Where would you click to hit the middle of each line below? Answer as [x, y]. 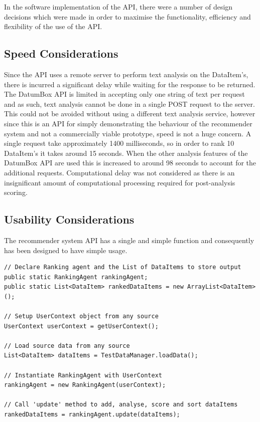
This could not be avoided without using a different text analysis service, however [130, 114]
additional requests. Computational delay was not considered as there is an [119, 172]
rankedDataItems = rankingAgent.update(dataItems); [92, 414]
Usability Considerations [69, 219]
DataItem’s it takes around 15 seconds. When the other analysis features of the [126, 153]
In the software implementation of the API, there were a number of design [118, 7]
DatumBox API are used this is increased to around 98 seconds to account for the [130, 163]
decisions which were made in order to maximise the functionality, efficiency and [127, 16]
